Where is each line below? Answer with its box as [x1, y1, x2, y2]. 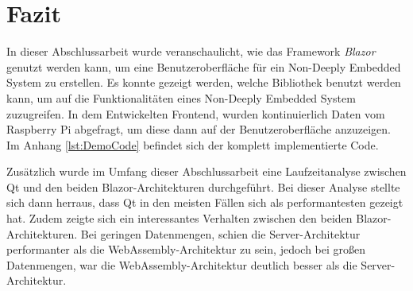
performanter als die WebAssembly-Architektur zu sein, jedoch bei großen [6, 241, 366, 258]
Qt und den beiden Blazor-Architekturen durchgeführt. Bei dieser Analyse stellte [6, 178, 400, 195]
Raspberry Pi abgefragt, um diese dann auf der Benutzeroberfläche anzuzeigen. [6, 121, 391, 138]
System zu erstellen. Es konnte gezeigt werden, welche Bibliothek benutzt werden [6, 74, 401, 91]
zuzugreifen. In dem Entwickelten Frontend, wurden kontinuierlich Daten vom [6, 105, 385, 122]
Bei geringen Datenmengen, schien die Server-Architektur [80, 225, 361, 242]
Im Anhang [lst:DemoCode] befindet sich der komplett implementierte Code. [6, 136, 379, 153]
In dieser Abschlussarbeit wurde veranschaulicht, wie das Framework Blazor [6, 43, 376, 60]
